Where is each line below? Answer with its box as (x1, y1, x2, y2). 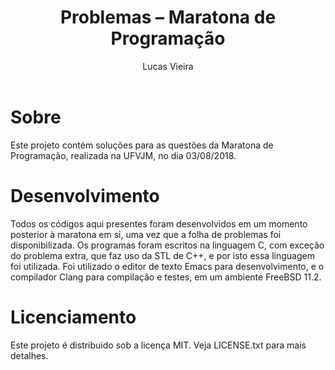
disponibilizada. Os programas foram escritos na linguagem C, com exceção (10, 239, 325, 251)
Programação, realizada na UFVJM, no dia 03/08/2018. (10, 149, 237, 161)
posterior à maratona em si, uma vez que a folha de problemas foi (10, 228, 282, 240)
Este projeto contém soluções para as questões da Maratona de (10, 139, 274, 151)
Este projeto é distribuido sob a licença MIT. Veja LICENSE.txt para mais (10, 339, 307, 351)
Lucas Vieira (142, 60, 194, 72)
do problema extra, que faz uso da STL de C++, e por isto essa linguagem (10, 249, 315, 261)
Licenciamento (10, 306, 137, 328)
